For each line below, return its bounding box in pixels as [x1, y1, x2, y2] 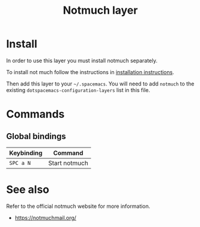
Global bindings [6, 131, 66, 141]
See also [6, 183, 50, 197]
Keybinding [9, 149, 43, 157]
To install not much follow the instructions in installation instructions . [6, 68, 174, 75]
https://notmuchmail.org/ [14, 214, 76, 221]
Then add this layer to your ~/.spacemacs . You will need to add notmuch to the [6, 80, 195, 87]
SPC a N [9, 159, 31, 166]
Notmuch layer [62, 4, 139, 17]
